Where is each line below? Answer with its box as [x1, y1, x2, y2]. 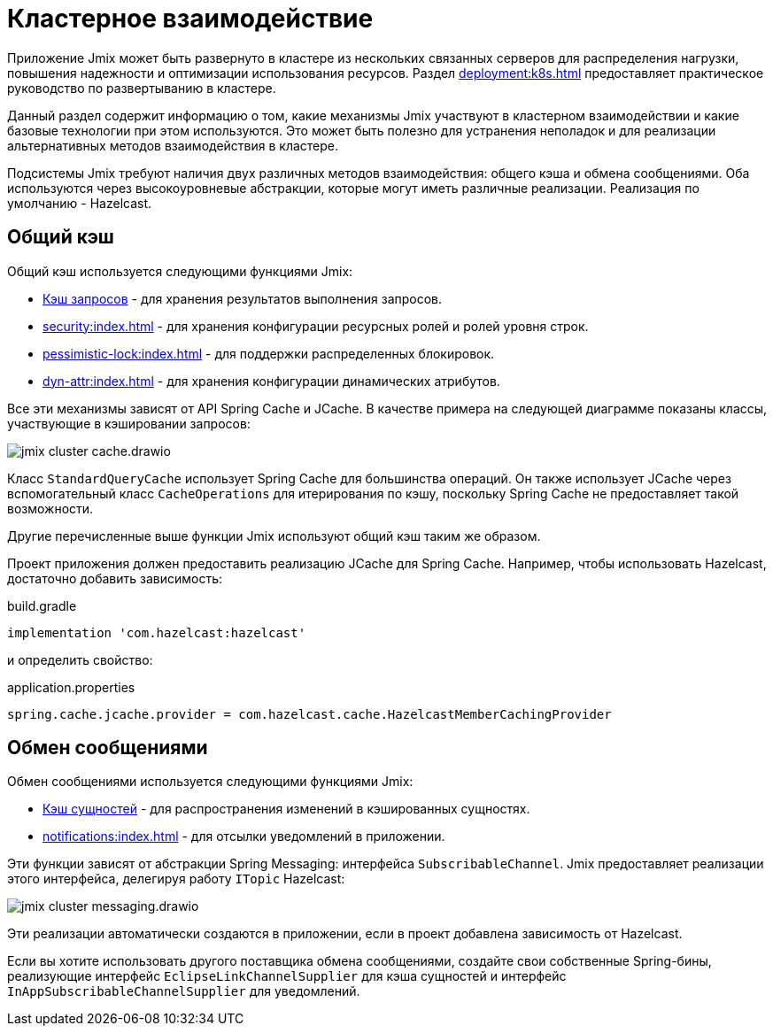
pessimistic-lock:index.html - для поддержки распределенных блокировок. [43, 345, 495, 361]
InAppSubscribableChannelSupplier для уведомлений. [7, 983, 360, 999]
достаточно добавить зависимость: [7, 570, 223, 586]
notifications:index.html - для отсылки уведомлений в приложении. [43, 829, 445, 844]
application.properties [7, 679, 135, 695]
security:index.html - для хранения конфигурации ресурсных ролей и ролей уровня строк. [43, 318, 589, 334]
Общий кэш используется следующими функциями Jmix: [7, 263, 353, 279]
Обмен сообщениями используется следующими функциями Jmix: [7, 774, 414, 790]
